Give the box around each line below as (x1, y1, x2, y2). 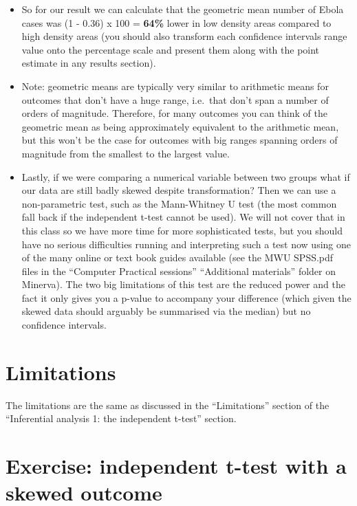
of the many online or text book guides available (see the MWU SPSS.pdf (21, 250, 334, 265)
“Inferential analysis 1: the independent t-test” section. (6, 411, 237, 426)
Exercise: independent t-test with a (6, 452, 347, 480)
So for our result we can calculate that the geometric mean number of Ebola (21, 2, 344, 16)
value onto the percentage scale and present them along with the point (21, 42, 320, 56)
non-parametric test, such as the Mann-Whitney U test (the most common (21, 196, 337, 210)
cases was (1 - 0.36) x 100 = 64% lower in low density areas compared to (21, 15, 332, 30)
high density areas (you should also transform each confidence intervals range (21, 29, 347, 43)
